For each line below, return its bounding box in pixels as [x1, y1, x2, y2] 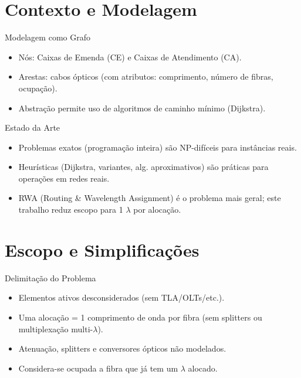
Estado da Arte [5, 121, 60, 134]
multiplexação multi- [18, 322, 93, 335]
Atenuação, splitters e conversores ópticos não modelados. [18, 342, 226, 355]
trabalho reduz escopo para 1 [18, 203, 123, 216]
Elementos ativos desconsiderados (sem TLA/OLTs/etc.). [18, 291, 225, 304]
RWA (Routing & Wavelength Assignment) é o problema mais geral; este [18, 192, 281, 204]
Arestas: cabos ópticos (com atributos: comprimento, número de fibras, [18, 70, 273, 83]
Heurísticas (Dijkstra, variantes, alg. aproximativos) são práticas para [18, 161, 269, 173]
